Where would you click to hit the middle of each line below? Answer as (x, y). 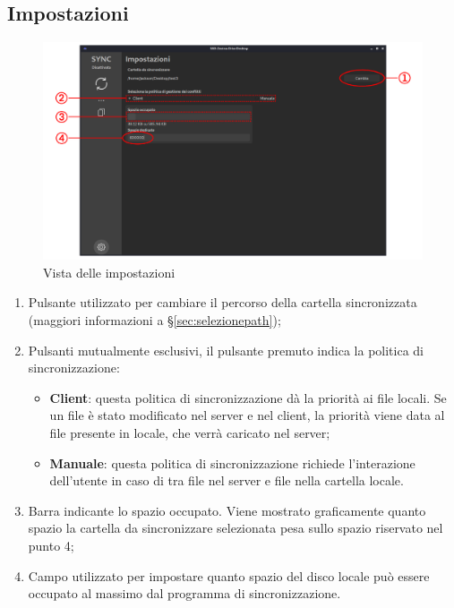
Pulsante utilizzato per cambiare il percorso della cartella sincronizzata (223, 302)
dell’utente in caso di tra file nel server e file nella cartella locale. (227, 480)
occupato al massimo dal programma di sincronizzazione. (184, 593)
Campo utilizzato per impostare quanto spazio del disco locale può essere (229, 575)
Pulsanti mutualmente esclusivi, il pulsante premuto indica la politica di (226, 350)
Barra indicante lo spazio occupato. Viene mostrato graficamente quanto (227, 510)
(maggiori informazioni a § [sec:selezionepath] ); (154, 320)
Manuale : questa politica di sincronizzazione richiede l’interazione (232, 462)
